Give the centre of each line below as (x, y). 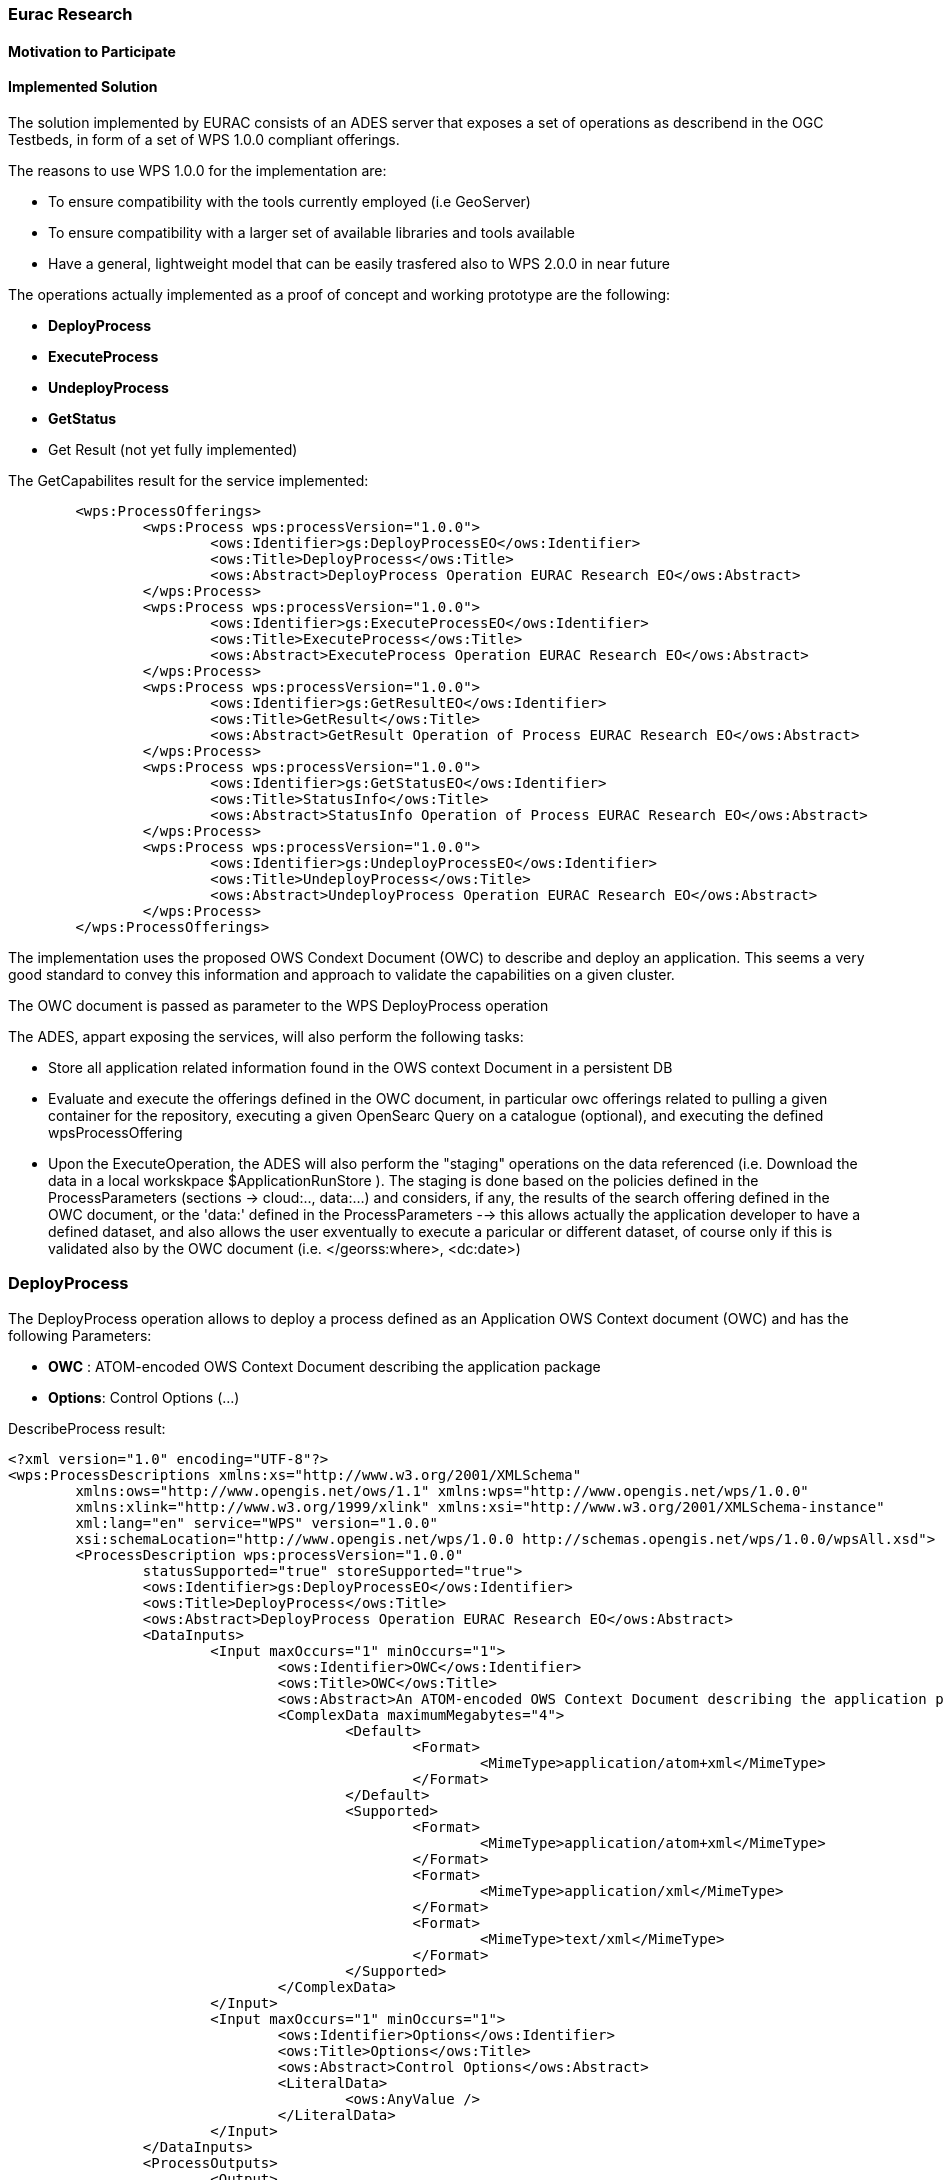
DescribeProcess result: (87, 1428)
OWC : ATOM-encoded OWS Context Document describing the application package (324, 1366)
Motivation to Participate (92, 51)
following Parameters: (80, 1335)
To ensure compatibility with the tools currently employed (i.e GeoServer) (289, 201)
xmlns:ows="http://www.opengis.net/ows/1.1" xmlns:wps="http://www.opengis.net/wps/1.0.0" (442, 1490)
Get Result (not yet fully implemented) (173, 449)
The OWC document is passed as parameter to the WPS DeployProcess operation (278, 1005)
